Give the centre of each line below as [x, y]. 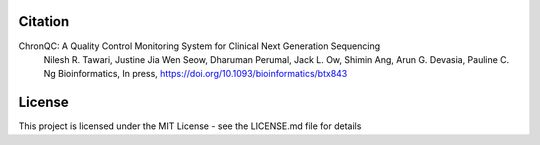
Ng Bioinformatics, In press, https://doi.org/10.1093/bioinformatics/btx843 [195, 74]
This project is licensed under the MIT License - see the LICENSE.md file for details [190, 126]
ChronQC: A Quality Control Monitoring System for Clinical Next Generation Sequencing [199, 46]
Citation [44, 21]
